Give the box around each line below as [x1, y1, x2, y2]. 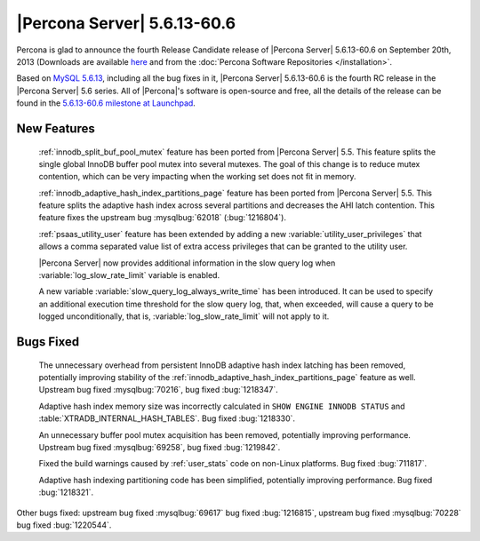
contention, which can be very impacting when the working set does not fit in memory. [38, 171, 356, 182]
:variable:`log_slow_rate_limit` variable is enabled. [38, 270, 220, 281]
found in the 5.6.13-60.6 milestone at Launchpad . [16, 98, 196, 108]
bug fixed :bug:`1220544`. [16, 520, 112, 530]
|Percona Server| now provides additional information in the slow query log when [38, 258, 336, 268]
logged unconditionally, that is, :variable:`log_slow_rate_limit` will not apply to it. [38, 311, 330, 322]
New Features [16, 121, 95, 136]
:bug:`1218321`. [38, 487, 94, 497]
